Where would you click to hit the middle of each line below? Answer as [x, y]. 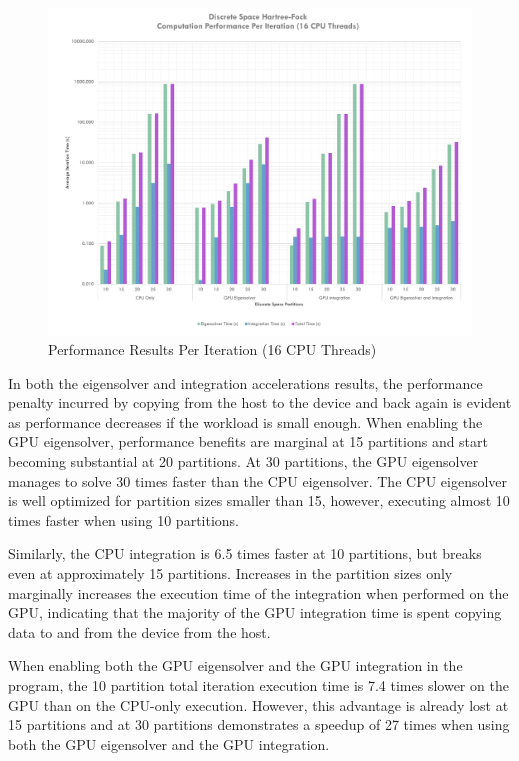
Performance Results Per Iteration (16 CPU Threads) [212, 349]
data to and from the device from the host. [139, 631]
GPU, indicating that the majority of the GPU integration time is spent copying [255, 612]
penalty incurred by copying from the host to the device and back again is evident [260, 402]
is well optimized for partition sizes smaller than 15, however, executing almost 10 [259, 500]
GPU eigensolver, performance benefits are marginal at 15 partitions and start [248, 441]
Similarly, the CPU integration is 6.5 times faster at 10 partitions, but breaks [245, 553]
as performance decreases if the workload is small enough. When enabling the [245, 421]
